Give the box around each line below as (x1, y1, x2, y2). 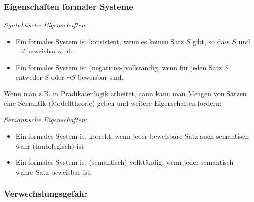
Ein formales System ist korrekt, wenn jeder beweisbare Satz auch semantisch (15, 130, 249, 141)
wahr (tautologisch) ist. (15, 140, 86, 151)
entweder (15, 72, 42, 82)
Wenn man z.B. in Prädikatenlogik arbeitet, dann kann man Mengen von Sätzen (4, 88, 247, 99)
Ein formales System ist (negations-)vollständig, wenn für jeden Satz (15, 62, 222, 72)
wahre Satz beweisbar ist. (15, 166, 92, 177)
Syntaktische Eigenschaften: (4, 20, 87, 30)
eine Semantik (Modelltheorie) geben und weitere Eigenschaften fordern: (4, 98, 222, 108)
